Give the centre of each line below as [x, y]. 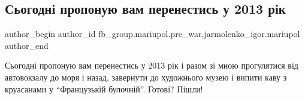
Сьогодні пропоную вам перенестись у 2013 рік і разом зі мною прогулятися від [152, 65]
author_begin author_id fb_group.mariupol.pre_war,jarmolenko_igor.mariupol [152, 34]
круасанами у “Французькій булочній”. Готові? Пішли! [104, 89]
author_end [27, 45]
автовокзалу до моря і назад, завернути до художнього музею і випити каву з [146, 77]
